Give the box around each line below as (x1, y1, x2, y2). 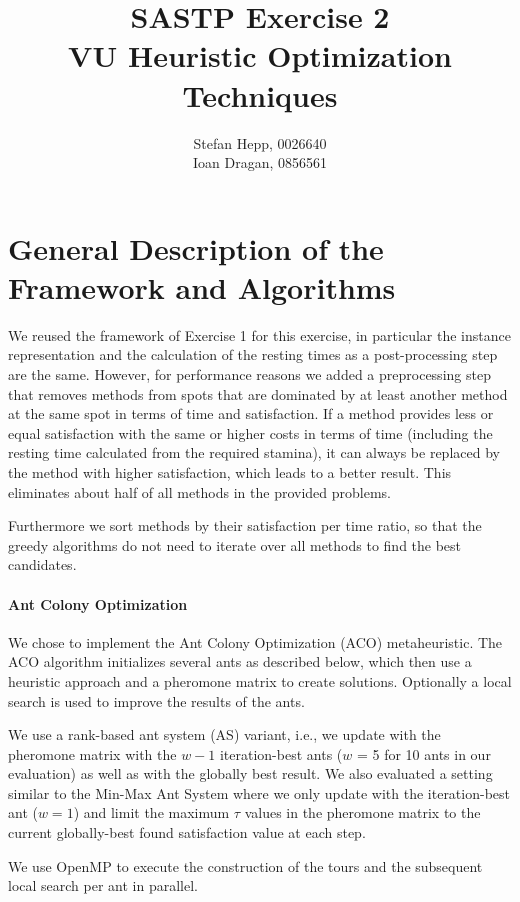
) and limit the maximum (73, 802, 230, 823)
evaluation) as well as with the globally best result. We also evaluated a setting (8, 763, 493, 784)
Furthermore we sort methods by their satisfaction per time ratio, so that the (8, 515, 482, 536)
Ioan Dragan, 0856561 (192, 152, 328, 173)
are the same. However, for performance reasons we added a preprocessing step (8, 364, 491, 384)
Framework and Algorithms (8, 266, 396, 307)
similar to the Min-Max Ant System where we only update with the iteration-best (8, 782, 511, 803)
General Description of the (8, 227, 384, 268)
